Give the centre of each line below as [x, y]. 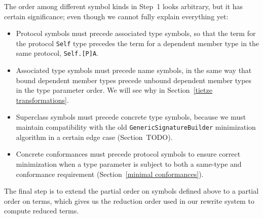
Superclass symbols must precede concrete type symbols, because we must [131, 117]
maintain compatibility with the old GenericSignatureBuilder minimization [136, 127]
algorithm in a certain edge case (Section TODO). [94, 137]
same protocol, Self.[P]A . [57, 53]
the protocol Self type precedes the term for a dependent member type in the [138, 43]
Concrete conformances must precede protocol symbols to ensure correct [128, 154]
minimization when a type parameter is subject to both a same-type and [129, 163]
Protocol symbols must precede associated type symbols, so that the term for [136, 33]
